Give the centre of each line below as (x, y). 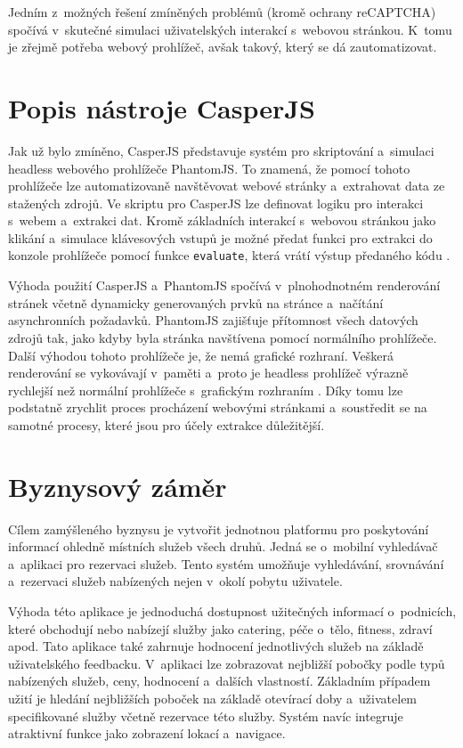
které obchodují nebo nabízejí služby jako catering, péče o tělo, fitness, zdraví (220, 628)
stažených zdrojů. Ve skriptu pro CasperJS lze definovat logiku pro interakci (216, 203)
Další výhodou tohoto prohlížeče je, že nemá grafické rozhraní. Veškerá (201, 355)
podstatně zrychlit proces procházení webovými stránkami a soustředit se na (218, 407)
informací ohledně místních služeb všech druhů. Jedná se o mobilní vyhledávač (223, 546)
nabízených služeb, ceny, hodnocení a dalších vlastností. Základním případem (219, 681)
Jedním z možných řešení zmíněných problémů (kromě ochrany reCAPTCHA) (222, 12)
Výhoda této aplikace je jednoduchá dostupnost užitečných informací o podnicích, (232, 610)
